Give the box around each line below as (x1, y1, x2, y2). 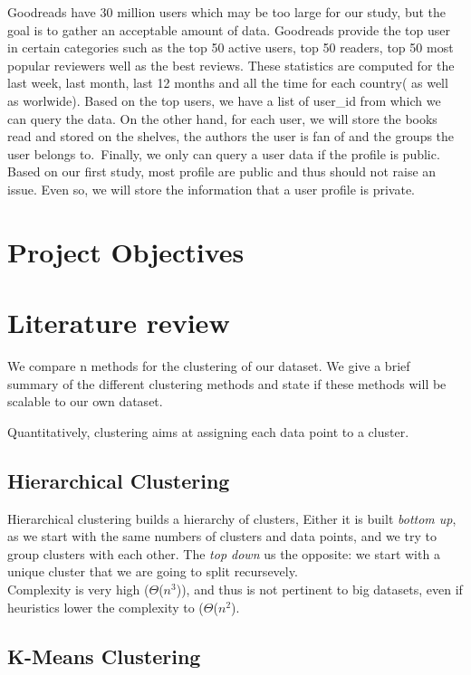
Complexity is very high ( (7, 579, 149, 598)
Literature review (7, 304, 230, 341)
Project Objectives (7, 233, 245, 270)
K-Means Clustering (7, 642, 201, 670)
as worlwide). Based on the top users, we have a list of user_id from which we (7, 90, 441, 109)
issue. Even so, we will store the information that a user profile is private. (7, 179, 416, 198)
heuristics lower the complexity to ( (7, 597, 204, 616)
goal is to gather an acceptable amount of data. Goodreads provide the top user (7, 20, 450, 39)
